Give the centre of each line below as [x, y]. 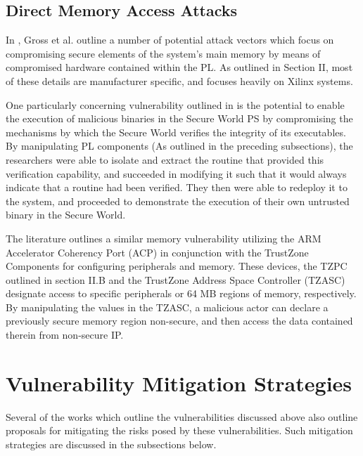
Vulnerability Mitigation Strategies [179, 383]
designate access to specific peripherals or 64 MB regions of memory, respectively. [181, 293]
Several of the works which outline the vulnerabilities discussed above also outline [182, 416]
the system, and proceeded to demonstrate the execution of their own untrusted [178, 201]
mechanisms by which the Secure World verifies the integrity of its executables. [176, 132]
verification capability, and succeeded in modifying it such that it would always [176, 173]
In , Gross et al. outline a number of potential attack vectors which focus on [170, 40]
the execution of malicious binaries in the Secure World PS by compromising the [179, 118]
